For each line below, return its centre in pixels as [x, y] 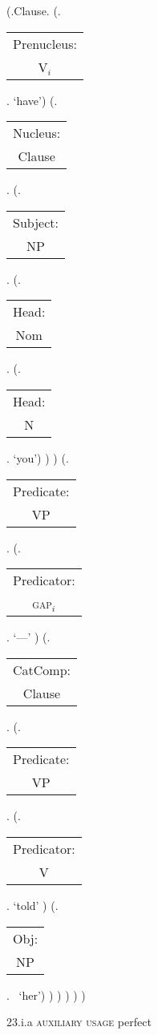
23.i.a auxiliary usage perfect [79, 1022]
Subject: [36, 222]
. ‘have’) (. [32, 100]
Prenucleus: [45, 43]
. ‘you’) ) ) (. [38, 457]
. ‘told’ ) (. [32, 905]
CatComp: [42, 669]
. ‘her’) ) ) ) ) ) [46, 995]
